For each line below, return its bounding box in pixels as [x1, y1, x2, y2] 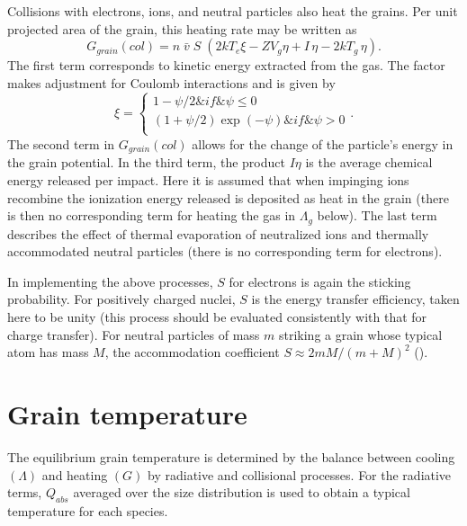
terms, [7, 483, 42, 502]
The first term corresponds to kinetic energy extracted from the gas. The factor [7, 56, 445, 75]
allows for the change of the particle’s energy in [192, 134, 454, 153]
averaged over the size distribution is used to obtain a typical [73, 483, 410, 502]
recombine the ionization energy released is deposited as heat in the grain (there [7, 188, 449, 207]
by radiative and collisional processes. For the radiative [148, 465, 452, 484]
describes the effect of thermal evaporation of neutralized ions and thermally [7, 224, 429, 243]
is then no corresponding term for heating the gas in [7, 206, 296, 225]
